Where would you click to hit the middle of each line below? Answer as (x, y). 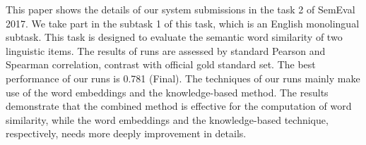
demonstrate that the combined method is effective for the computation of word (179, 106)
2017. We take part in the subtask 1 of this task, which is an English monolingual (183, 23)
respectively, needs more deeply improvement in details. (126, 133)
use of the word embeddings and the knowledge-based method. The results (167, 92)
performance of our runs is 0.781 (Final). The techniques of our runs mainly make (183, 78)
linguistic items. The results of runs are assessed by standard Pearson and (166, 50)
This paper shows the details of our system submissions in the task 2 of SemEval (181, 9)
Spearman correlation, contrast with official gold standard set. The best (161, 64)
